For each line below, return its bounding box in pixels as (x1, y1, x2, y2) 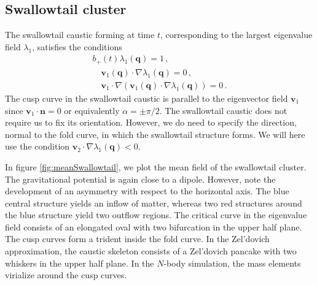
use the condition (5, 140, 70, 153)
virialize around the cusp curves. (5, 268, 127, 281)
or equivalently (64, 104, 120, 116)
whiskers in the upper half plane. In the (5, 256, 154, 269)
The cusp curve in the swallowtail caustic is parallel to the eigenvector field (5, 91, 288, 104)
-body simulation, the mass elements (163, 256, 301, 269)
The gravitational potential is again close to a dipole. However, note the (5, 172, 276, 185)
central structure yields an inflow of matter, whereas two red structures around (5, 196, 302, 209)
